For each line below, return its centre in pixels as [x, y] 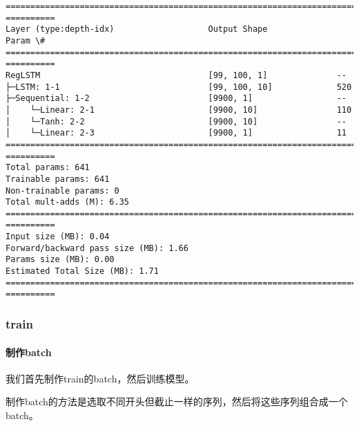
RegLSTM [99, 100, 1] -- [176, 75]
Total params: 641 [48, 168]
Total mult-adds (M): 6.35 [67, 202]
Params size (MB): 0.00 [60, 260]
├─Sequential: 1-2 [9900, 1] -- [176, 99]
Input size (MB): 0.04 [58, 237]
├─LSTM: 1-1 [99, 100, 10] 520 [179, 87]
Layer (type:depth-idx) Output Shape [137, 29]
